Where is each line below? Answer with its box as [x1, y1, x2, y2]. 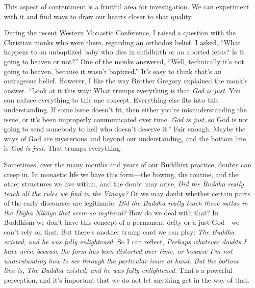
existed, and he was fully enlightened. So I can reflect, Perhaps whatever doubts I [4, 236, 246, 246]
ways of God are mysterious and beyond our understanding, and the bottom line [4, 133, 246, 143]
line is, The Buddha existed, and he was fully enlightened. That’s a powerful [4, 265, 232, 275]
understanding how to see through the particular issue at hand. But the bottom [4, 255, 239, 265]
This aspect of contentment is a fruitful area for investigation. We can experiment [4, 1, 250, 11]
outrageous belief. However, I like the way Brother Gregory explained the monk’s [4, 76, 248, 86]
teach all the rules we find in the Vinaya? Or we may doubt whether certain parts [4, 188, 251, 198]
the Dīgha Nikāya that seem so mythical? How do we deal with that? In [4, 207, 219, 217]
